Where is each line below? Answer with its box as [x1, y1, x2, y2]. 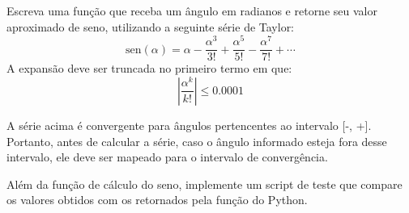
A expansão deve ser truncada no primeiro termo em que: [6, 60, 292, 77]
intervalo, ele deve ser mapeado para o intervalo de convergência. [6, 148, 328, 165]
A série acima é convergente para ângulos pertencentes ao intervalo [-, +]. [6, 116, 372, 133]
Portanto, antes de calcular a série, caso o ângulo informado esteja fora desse [6, 132, 387, 149]
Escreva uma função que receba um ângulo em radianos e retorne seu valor [6, 2, 377, 19]
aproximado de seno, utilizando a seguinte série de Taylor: [6, 18, 295, 35]
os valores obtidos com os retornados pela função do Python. [6, 191, 308, 208]
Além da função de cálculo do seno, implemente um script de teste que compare [6, 175, 403, 192]
